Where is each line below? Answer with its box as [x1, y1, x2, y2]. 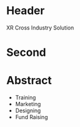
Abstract [6, 74, 52, 88]
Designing [15, 107, 41, 114]
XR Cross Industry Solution [6, 24, 75, 31]
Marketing [15, 101, 42, 108]
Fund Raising [15, 114, 48, 121]
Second [6, 45, 46, 60]
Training [15, 94, 37, 101]
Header [6, 4, 45, 18]
